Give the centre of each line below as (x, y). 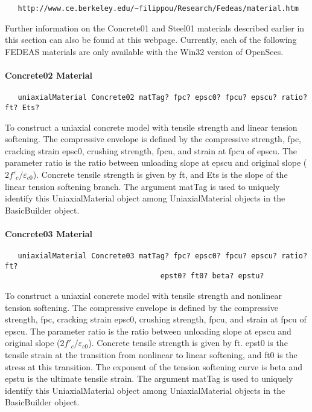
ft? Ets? (22, 107)
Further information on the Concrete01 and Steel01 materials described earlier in (155, 28)
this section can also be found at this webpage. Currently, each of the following (151, 40)
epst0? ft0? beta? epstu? (212, 276)
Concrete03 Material (49, 233)
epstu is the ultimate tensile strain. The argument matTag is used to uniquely (149, 378)
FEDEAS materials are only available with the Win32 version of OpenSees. (144, 51)
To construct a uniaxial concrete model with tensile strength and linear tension (151, 127)
